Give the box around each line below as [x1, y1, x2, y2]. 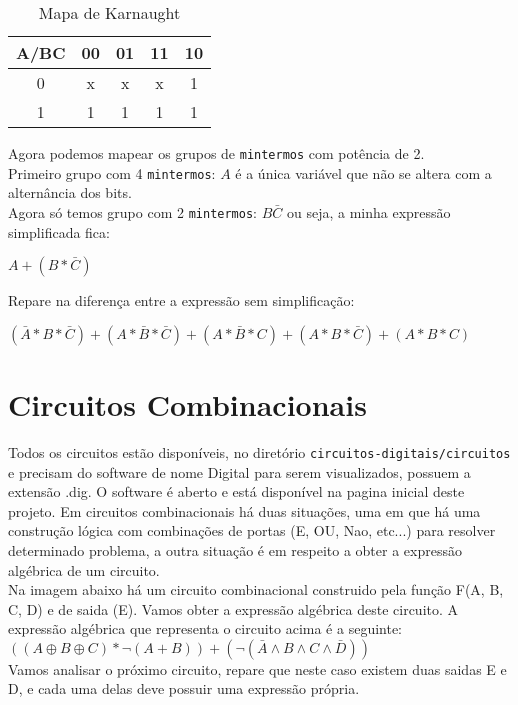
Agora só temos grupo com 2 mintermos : [8, 201, 257, 222]
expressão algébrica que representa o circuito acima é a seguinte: [8, 618, 403, 639]
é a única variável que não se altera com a [235, 162, 492, 183]
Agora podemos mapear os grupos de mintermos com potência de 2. [8, 143, 425, 163]
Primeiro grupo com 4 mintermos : [8, 162, 216, 183]
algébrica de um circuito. [8, 559, 160, 580]
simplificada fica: [8, 221, 110, 242]
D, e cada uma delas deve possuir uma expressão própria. [8, 678, 360, 699]
